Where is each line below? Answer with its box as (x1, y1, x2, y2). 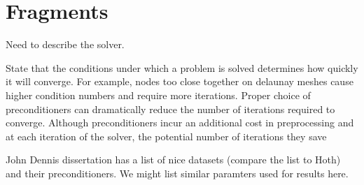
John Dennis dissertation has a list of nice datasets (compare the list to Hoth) (6, 152, 341, 167)
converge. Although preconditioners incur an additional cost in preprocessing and (6, 115, 354, 130)
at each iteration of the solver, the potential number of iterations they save (6, 128, 327, 143)
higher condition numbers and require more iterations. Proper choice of (6, 87, 311, 102)
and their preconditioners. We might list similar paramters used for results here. (6, 165, 349, 180)
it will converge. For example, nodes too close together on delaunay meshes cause (6, 74, 353, 89)
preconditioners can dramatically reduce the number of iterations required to (6, 101, 335, 116)
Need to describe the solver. (6, 37, 125, 52)
